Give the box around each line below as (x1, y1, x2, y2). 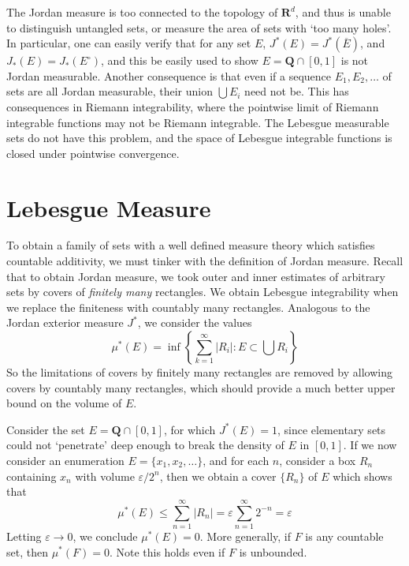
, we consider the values (137, 314, 252, 331)
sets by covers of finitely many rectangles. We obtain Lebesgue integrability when (6, 283, 399, 300)
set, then (6, 543, 48, 560)
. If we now (343, 437, 397, 453)
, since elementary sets (277, 421, 386, 437)
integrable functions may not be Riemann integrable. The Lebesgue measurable (6, 114, 389, 130)
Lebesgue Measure (6, 191, 211, 223)
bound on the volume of (6, 395, 122, 411)
